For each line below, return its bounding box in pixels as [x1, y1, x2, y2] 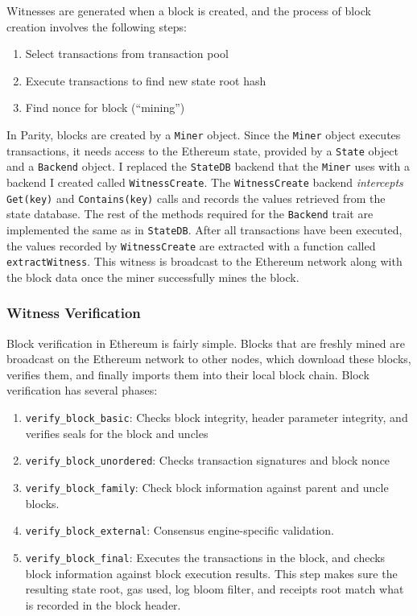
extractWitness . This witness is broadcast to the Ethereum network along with [6, 253, 403, 270]
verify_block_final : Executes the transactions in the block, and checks [25, 548, 386, 565]
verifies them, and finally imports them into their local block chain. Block [6, 366, 370, 382]
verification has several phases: [6, 382, 158, 399]
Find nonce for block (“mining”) [25, 99, 185, 116]
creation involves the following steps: [6, 18, 187, 35]
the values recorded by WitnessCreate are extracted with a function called [6, 237, 376, 254]
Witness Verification [6, 303, 141, 323]
